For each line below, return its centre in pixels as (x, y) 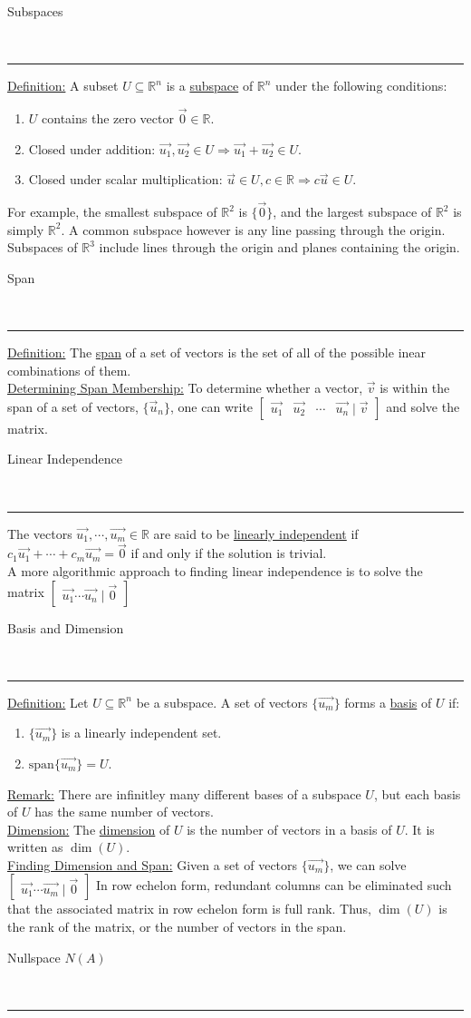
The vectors (40, 533)
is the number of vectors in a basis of (289, 829)
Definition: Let (48, 702)
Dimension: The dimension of (89, 829)
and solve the (423, 406)
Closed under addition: (92, 148)
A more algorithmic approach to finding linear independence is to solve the (215, 570)
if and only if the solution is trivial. (229, 553)
